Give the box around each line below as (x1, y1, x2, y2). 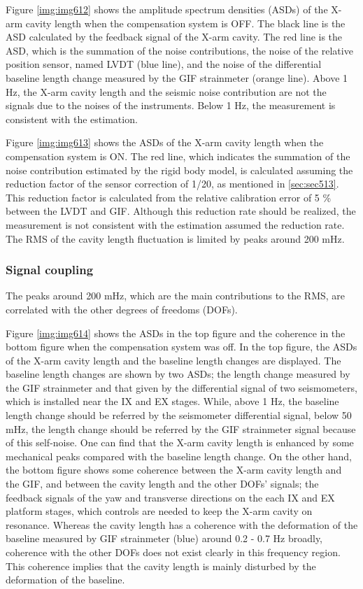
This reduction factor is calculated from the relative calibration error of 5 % (6, 190, 332, 204)
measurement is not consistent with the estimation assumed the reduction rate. (6, 217, 345, 232)
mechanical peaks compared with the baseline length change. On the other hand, (6, 448, 352, 463)
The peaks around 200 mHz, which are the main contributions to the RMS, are (6, 288, 346, 303)
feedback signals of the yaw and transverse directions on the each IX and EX (6, 490, 335, 504)
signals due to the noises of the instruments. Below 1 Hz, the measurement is (6, 98, 336, 113)
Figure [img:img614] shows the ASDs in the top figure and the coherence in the (6, 325, 346, 340)
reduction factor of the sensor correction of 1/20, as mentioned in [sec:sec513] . (6, 176, 339, 191)
